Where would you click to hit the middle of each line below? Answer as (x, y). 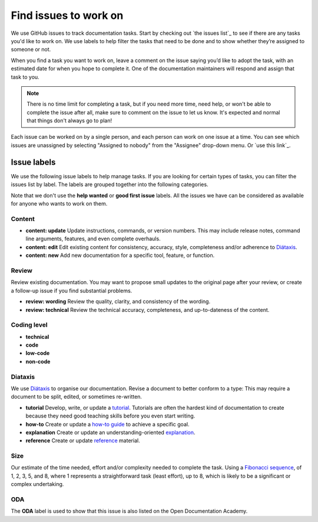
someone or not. (31, 50)
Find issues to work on (67, 15)
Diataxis (23, 377)
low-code (38, 353)
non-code (38, 361)
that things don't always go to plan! (69, 120)
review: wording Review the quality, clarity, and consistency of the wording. (118, 302)
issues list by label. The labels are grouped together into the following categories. (110, 185)
